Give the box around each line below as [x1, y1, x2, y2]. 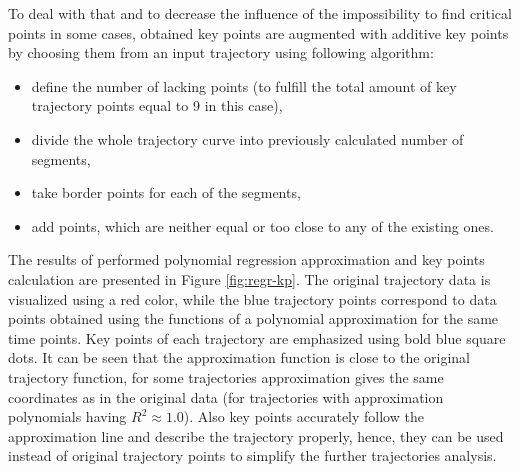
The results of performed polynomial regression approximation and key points [8, 249, 485, 270]
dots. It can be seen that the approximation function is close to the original [8, 347, 470, 368]
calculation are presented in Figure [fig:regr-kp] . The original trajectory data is [8, 268, 491, 289]
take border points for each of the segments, [31, 182, 301, 203]
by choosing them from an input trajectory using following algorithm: [8, 42, 434, 63]
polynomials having [8, 406, 127, 427]
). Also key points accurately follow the [183, 406, 424, 427]
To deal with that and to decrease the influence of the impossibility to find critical [8, 3, 512, 23]
